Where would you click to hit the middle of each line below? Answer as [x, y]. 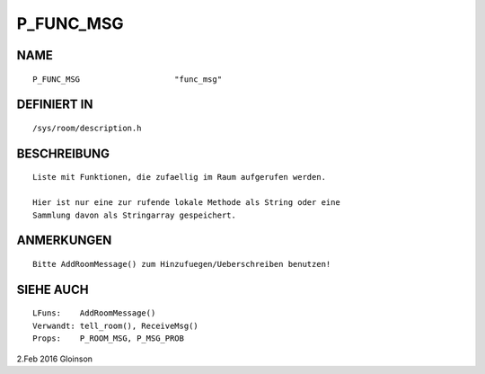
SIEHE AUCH [53, 289]
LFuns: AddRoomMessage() [94, 313]
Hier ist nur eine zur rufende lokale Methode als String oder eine [186, 203]
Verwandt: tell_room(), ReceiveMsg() [116, 325]
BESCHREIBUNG [63, 153]
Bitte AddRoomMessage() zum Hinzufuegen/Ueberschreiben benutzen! [182, 264]
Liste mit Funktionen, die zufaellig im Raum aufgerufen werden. [180, 177]
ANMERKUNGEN [64, 240]
